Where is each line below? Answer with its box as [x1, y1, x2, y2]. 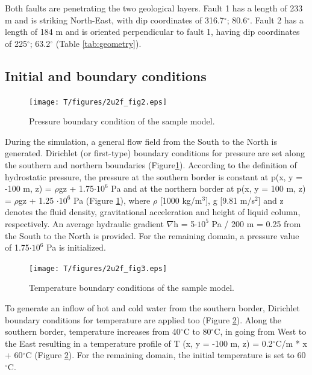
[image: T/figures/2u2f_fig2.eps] [29, 97, 167, 106]
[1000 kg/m [160, 194, 202, 206]
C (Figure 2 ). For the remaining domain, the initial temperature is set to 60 [25, 349, 306, 361]
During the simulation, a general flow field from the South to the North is [5, 135, 278, 147]
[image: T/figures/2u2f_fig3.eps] [29, 264, 167, 273]
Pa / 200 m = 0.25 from [211, 217, 301, 230]
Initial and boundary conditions [5, 66, 207, 85]
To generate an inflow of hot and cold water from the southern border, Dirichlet [5, 302, 300, 314]
